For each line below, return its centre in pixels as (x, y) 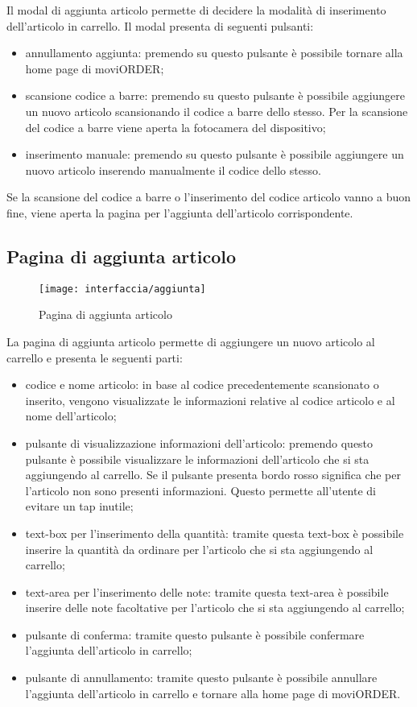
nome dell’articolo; (71, 416)
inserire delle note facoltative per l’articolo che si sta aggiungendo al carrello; (215, 608)
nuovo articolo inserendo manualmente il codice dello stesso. (173, 170)
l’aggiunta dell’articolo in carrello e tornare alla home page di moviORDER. (213, 693)
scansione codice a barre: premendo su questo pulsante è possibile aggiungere (215, 95)
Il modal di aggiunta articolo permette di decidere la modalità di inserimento (196, 10)
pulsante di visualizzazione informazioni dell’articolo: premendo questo (199, 442)
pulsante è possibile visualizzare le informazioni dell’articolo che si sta (197, 459)
